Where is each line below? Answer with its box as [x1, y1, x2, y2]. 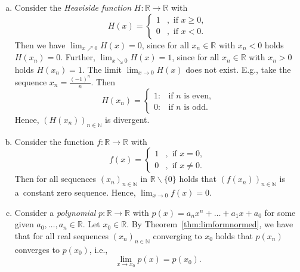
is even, [184, 91, 211, 100]
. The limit [82, 63, 122, 75]
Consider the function [14, 135, 94, 147]
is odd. [184, 103, 208, 112]
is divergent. [105, 113, 150, 125]
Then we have [14, 38, 66, 51]
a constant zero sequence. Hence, [14, 186, 136, 198]
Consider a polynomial [14, 206, 96, 218]
